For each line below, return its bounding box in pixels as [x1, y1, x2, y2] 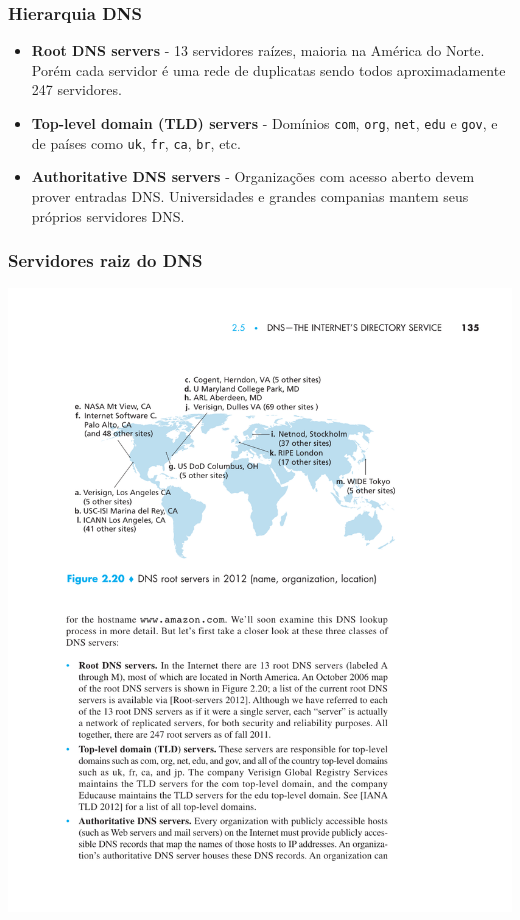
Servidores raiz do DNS [8, 248, 203, 273]
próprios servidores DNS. [31, 205, 185, 226]
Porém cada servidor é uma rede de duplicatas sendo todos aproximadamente [31, 59, 506, 80]
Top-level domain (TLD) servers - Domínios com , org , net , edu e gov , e [31, 113, 498, 133]
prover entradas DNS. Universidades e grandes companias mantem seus [31, 185, 469, 206]
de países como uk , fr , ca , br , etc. [31, 132, 241, 153]
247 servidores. [31, 79, 122, 100]
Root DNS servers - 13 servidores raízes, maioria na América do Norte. [31, 40, 485, 61]
